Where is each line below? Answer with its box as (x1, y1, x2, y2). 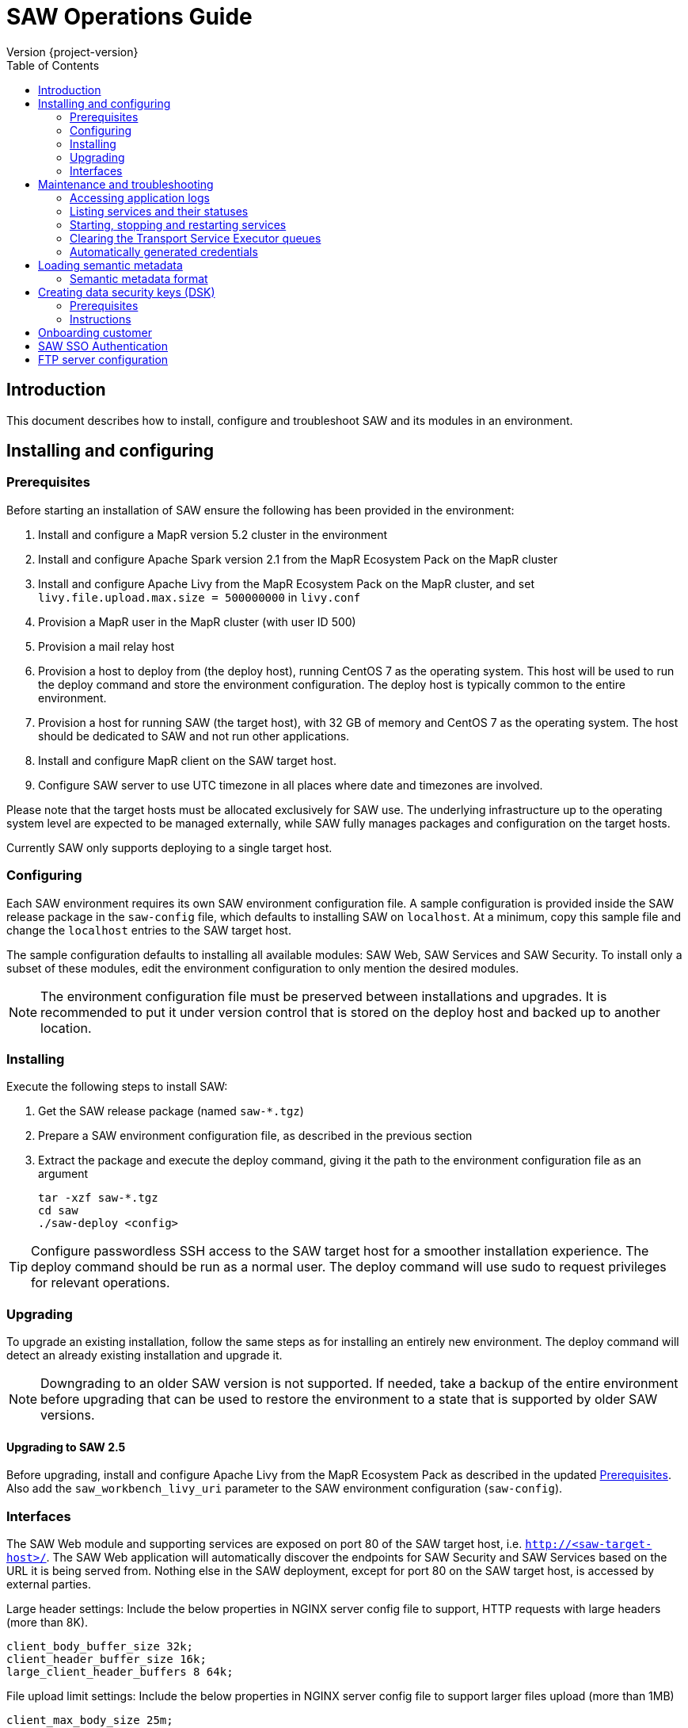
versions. (40, 1407, 95, 1424)
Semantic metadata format (70, 271, 208, 285)
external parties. (6, 1577, 91, 1592)
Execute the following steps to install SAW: (6, 1080, 228, 1094)
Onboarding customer (38, 325, 152, 339)
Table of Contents (6, 58, 100, 72)
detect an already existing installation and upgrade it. (6, 1348, 283, 1363)
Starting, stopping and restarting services (70, 217, 287, 231)
